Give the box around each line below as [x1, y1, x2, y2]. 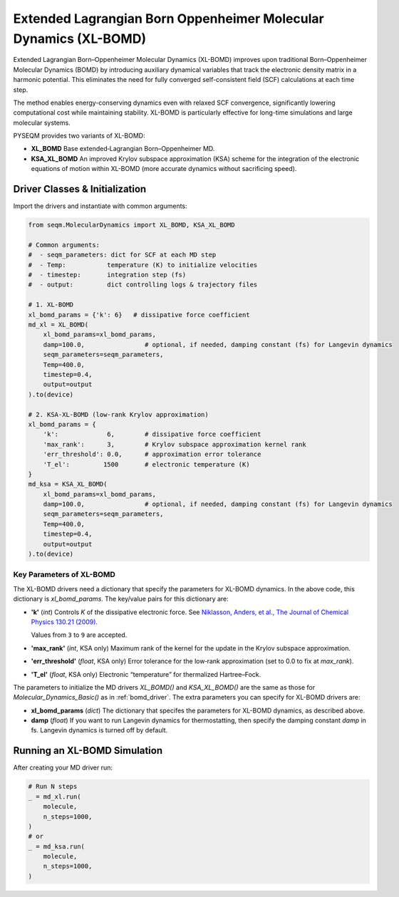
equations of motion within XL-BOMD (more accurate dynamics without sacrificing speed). [31, 165, 297, 173]
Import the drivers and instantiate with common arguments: [13, 202, 188, 210]
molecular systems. [13, 118, 71, 127]
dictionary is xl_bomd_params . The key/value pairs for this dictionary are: [13, 595, 229, 603]
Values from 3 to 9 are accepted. [31, 631, 128, 639]
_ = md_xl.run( [28, 792, 81, 801]
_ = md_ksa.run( [28, 842, 85, 851]
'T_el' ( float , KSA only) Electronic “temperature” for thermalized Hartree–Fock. [31, 670, 261, 678]
